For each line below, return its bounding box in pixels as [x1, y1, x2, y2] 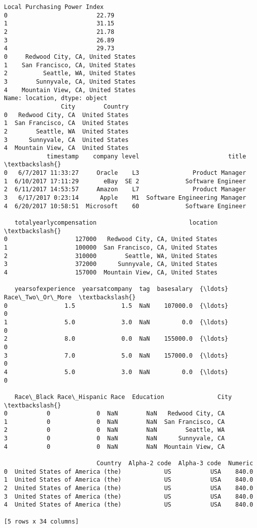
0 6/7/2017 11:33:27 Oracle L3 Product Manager [4, 169, 246, 177]
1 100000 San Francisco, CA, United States [4, 244, 218, 252]
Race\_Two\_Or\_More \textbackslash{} [4, 293, 136, 301]
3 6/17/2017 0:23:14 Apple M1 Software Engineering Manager [4, 194, 246, 202]
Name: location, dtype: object [4, 95, 107, 102]
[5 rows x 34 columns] [4, 518, 79, 525]
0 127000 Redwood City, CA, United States [4, 236, 218, 243]
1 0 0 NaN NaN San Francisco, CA [4, 418, 225, 425]
